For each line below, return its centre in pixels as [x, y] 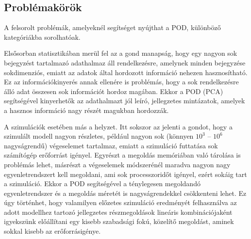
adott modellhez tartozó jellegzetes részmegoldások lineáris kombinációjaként [118, 212]
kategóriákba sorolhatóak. [42, 37]
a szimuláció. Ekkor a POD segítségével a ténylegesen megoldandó [102, 183]
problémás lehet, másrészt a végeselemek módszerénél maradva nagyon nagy [117, 164]
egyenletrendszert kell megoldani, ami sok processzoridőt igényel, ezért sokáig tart [125, 174]
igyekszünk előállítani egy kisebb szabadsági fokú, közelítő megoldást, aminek [119, 221]
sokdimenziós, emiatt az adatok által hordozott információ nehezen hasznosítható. [126, 72]
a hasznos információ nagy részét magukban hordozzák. [86, 110]
